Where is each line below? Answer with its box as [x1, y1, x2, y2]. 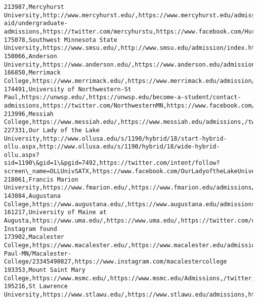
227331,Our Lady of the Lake [4, 126, 100, 134]
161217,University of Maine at [4, 209, 107, 216]
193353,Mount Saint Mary [4, 266, 86, 273]
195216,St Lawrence [4, 283, 68, 290]
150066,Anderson [4, 52, 57, 60]
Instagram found [4, 225, 57, 232]
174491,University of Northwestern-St [4, 85, 131, 93]
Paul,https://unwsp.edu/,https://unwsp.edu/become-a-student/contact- [4, 94, 241, 101]
